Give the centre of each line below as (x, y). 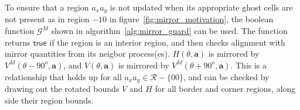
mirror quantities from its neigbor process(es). (87, 54)
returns (18, 42)
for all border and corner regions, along (225, 89)
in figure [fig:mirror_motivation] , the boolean (191, 19)
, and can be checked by (226, 76)
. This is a (249, 65)
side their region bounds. (49, 100)
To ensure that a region (47, 7)
